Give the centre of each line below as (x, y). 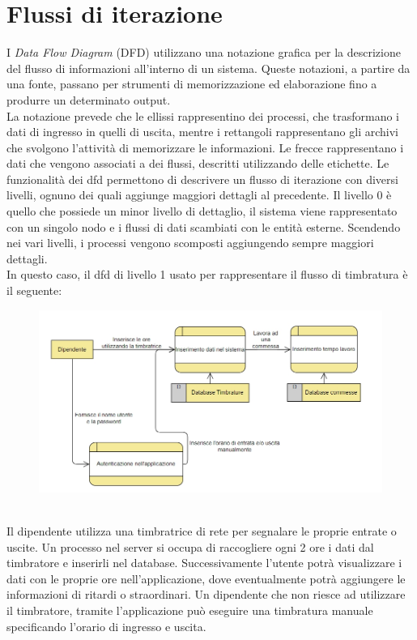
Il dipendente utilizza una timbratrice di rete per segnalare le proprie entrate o (202, 531)
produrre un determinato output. (89, 99)
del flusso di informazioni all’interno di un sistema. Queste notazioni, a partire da (208, 68)
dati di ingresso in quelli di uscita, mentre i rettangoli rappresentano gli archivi (202, 132)
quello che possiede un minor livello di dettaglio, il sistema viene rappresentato (202, 211)
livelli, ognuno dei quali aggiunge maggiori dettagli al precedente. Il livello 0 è (199, 195)
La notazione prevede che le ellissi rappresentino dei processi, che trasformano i (203, 115)
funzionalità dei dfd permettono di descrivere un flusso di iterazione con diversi (202, 179)
